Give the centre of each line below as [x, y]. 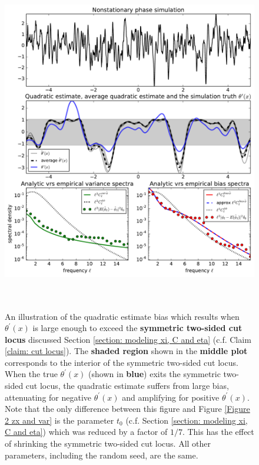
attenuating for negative [48, 397]
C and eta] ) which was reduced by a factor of [86, 432]
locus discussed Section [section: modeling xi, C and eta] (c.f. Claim [128, 339]
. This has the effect [218, 432]
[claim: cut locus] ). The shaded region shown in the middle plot [126, 351]
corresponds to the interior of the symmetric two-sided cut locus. [122, 362]
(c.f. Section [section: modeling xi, [187, 420]
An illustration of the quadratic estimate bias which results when [122, 316]
